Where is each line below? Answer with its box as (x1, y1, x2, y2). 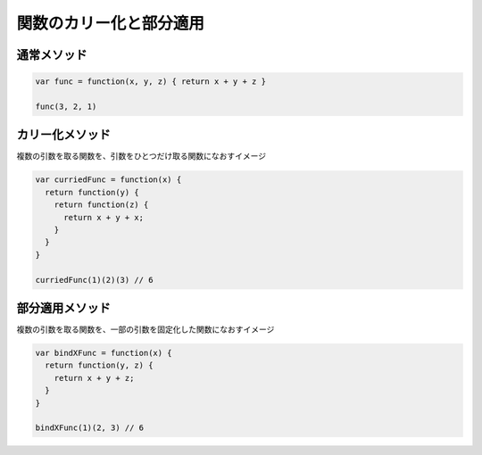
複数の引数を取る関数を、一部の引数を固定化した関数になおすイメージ (16, 324, 275, 335)
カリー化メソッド (16, 128, 111, 143)
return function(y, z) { (45, 360, 154, 370)
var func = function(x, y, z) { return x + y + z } (35, 77, 267, 87)
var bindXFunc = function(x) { (35, 348, 173, 359)
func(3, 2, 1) (35, 101, 97, 112)
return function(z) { (54, 200, 149, 210)
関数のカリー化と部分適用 (16, 13, 205, 33)
